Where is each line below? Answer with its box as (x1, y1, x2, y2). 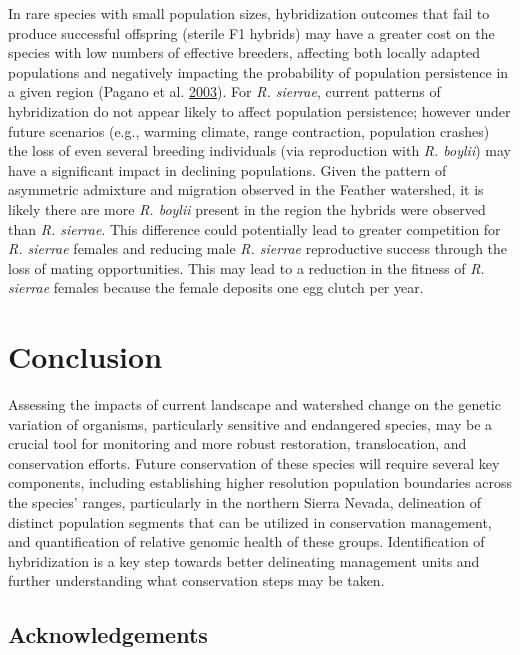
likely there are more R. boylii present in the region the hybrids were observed (8, 198, 486, 219)
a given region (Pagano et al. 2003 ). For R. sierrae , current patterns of (8, 81, 441, 102)
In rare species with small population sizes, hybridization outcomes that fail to (8, 3, 490, 23)
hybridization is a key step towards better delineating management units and (8, 550, 480, 571)
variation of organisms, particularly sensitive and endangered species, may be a (8, 413, 493, 434)
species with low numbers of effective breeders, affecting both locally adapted (8, 42, 481, 63)
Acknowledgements (8, 619, 208, 650)
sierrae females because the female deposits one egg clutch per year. (8, 277, 424, 298)
